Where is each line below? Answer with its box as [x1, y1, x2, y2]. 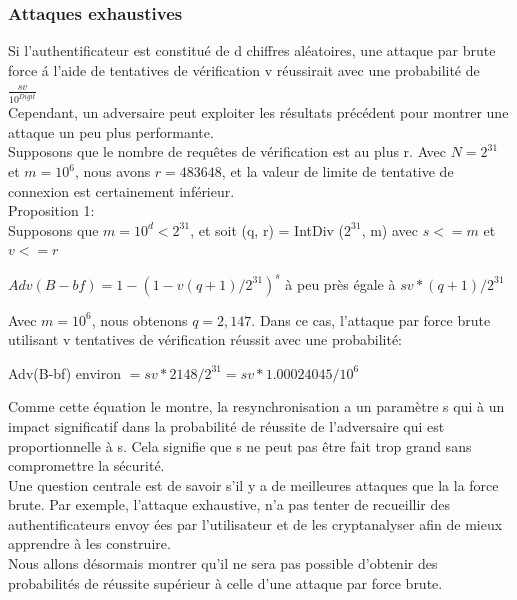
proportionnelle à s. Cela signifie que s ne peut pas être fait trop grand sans [8, 435, 472, 456]
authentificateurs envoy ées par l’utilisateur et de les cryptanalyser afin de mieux [8, 513, 503, 534]
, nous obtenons [91, 309, 188, 330]
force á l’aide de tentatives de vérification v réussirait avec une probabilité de [8, 59, 480, 80]
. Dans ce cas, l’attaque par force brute [251, 309, 491, 330]
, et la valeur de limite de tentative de [221, 161, 454, 182]
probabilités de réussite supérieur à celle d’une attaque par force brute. [8, 572, 443, 593]
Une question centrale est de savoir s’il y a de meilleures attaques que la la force [8, 474, 499, 495]
